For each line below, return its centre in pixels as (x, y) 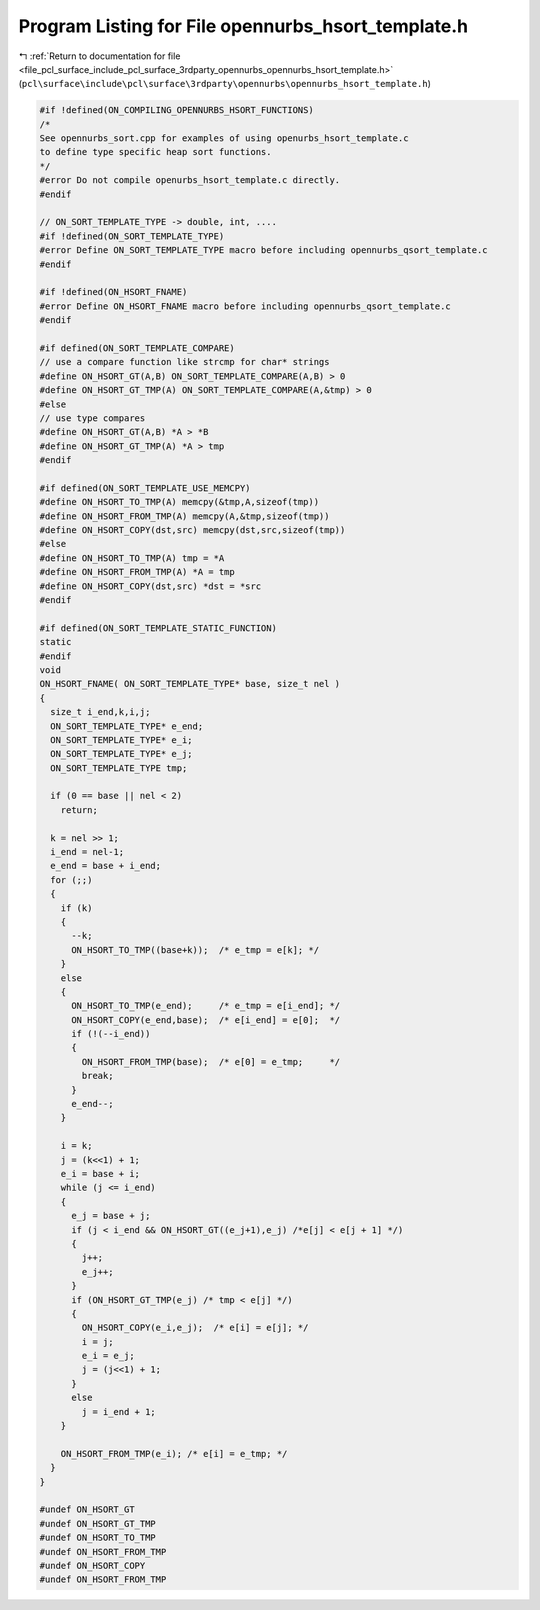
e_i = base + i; (100, 1173)
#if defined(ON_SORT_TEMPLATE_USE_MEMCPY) (145, 488)
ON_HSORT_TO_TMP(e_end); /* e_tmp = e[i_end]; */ (206, 1006)
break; (97, 1076)
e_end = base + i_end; (106, 866)
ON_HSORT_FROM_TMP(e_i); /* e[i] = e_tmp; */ (174, 1453)
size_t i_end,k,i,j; (100, 712)
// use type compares (92, 418)
